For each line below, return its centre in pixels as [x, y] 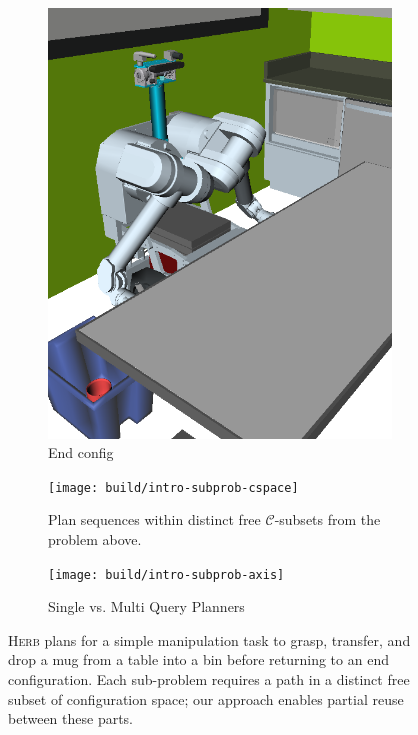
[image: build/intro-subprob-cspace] [173, 487]
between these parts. [71, 718]
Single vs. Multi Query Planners [146, 606]
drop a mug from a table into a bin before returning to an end [198, 659]
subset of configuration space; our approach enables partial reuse [206, 698]
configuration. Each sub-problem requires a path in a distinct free [209, 679]
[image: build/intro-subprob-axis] [166, 574]
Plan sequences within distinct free [154, 519]
